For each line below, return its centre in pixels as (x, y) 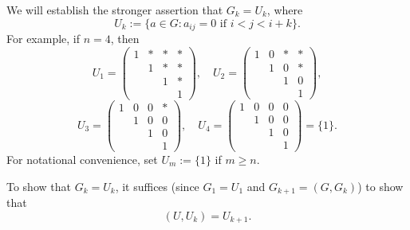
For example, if (43, 39)
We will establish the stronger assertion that (115, 10)
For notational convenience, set (82, 160)
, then (125, 39)
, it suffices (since (157, 186)
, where (285, 10)
